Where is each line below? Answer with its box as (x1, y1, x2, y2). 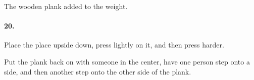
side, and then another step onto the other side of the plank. (4, 66, 191, 76)
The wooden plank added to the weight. (4, 1, 128, 11)
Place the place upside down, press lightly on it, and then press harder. (4, 39, 224, 50)
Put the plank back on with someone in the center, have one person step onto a (4, 56, 250, 66)
